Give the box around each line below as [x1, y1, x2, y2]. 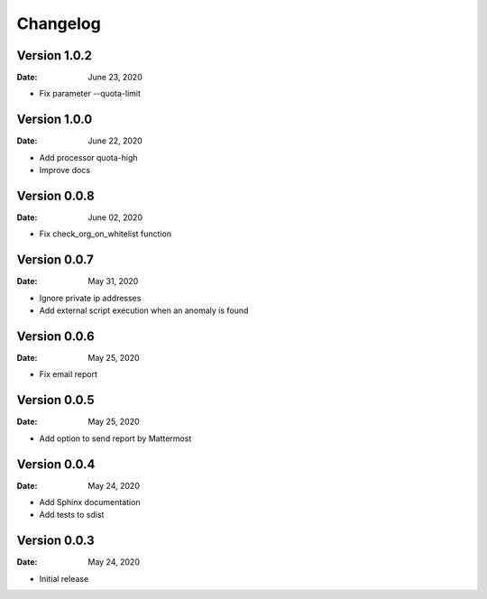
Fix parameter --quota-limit [39, 88, 142, 99]
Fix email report [39, 369, 98, 380]
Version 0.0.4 [16, 456, 96, 472]
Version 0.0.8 [16, 188, 95, 203]
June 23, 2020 [87, 72, 143, 83]
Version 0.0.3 [16, 533, 95, 548]
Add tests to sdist [39, 510, 105, 521]
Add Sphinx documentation [39, 497, 141, 508]
